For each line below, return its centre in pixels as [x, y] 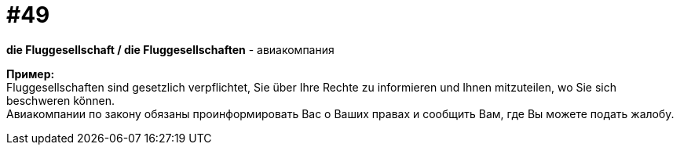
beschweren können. [60, 100]
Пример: [31, 74]
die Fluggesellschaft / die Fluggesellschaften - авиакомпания [170, 49]
